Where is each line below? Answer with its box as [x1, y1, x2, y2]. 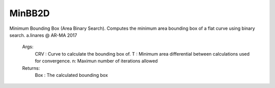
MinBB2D [9, 8, 50, 19]
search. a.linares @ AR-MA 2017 [9, 32, 77, 38]
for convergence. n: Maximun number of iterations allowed [35, 58, 158, 64]
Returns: [22, 65, 40, 71]
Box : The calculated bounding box [35, 72, 108, 78]
